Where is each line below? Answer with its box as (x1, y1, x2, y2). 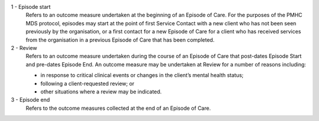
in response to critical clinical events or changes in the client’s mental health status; (40, 72, 244, 79)
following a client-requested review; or (40, 80, 135, 87)
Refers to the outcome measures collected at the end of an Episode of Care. (25, 105, 211, 112)
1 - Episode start (11, 4, 51, 10)
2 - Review (11, 44, 38, 51)
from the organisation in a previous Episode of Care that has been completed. (25, 36, 215, 43)
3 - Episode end (11, 96, 50, 103)
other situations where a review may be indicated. (40, 88, 162, 95)
